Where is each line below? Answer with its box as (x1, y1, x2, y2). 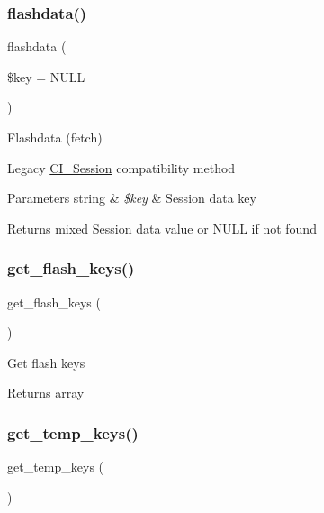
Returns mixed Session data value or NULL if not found (7, 218, 317, 237)
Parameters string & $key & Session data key (7, 188, 256, 207)
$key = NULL (7, 67, 85, 86)
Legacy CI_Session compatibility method (7, 158, 236, 177)
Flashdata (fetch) (7, 128, 103, 146)
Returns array (7, 383, 85, 402)
